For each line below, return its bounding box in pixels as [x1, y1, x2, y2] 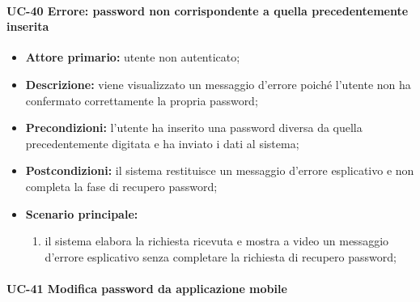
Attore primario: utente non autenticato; [25, 49, 240, 66]
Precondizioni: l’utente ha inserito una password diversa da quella [25, 119, 363, 136]
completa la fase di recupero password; [25, 177, 218, 194]
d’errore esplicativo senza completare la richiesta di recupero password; [45, 248, 397, 265]
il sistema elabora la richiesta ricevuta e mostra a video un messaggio [45, 232, 389, 249]
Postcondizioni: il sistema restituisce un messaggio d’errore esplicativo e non [25, 162, 414, 179]
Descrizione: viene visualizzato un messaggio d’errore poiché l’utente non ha [25, 75, 411, 92]
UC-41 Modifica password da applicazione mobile [6, 279, 287, 296]
